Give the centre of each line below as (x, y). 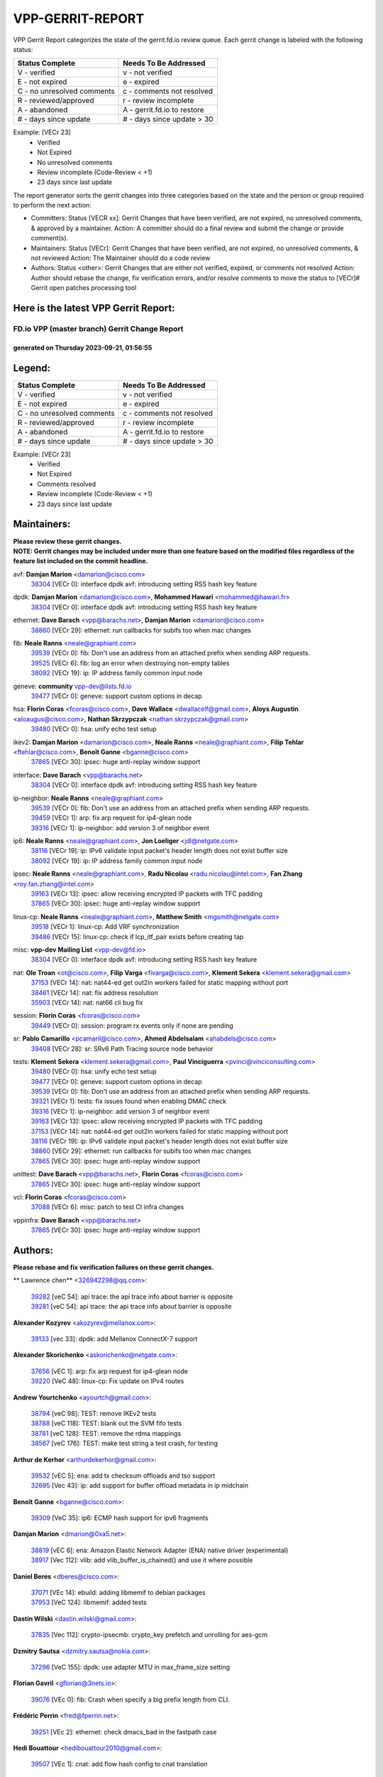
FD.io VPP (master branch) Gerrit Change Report (98, 328)
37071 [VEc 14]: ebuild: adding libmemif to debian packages (118, 1593)
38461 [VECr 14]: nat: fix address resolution (95, 992)
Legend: (32, 368)
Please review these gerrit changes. (67, 541)
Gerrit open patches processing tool (84, 288)
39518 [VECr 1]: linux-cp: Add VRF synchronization (105, 927)
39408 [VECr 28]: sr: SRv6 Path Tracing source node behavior (122, 1048)
